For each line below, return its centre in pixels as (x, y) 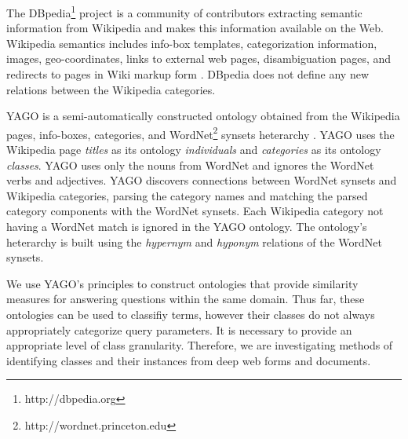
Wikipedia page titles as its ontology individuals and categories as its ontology (194, 150)
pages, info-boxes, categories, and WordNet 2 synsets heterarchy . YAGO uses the (200, 133)
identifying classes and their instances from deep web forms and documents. (189, 360)
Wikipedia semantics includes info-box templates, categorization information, (192, 43)
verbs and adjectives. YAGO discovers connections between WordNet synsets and (202, 180)
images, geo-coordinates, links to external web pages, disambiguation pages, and (199, 59)
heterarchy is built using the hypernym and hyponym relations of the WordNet (194, 241)
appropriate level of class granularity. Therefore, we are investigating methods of (200, 345)
